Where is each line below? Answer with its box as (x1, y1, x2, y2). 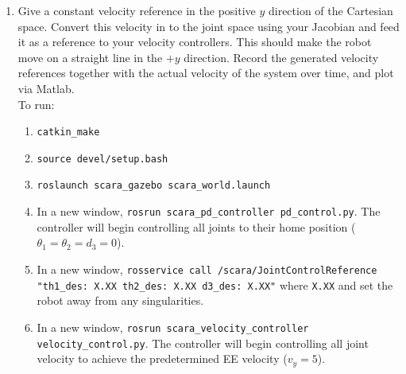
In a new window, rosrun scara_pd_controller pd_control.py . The (37, 203, 381, 220)
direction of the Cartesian (268, 2, 393, 18)
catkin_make (37, 127, 100, 138)
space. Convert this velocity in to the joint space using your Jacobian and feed (17, 18, 400, 34)
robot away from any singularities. (37, 292, 204, 309)
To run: (17, 95, 55, 112)
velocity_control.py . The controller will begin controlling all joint (37, 334, 369, 351)
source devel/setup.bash (37, 153, 168, 165)
